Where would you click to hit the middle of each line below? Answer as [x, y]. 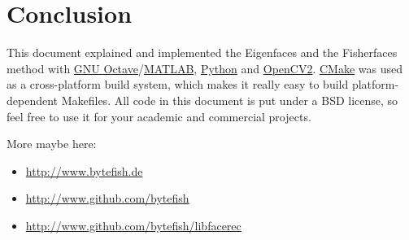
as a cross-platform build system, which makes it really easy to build [178, 84]
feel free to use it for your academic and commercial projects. [159, 116]
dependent [33, 100]
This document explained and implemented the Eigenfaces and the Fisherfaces [202, 52]
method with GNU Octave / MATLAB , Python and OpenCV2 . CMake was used [205, 68]
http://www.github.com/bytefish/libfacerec [133, 225]
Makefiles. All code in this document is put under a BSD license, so [230, 100]
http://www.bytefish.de [84, 170]
